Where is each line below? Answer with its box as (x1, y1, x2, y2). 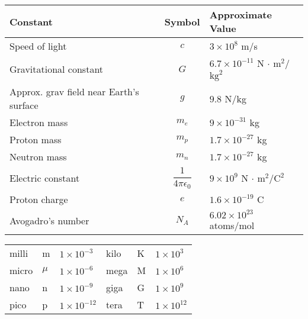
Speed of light (9, 39, 67, 53)
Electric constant (9, 170, 80, 185)
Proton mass (9, 133, 62, 146)
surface (9, 98, 38, 112)
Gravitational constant (9, 62, 104, 76)
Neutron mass (9, 150, 67, 163)
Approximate (209, 8, 272, 21)
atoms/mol (209, 218, 255, 232)
